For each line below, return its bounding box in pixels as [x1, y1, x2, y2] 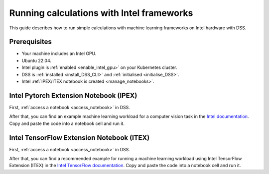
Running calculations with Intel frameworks [9, 7, 193, 18]
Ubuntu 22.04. [21, 58, 52, 63]
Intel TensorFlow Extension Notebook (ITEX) [9, 133, 150, 142]
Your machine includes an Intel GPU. [21, 51, 97, 57]
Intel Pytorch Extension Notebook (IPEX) [9, 91, 137, 100]
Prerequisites [9, 38, 52, 46]
